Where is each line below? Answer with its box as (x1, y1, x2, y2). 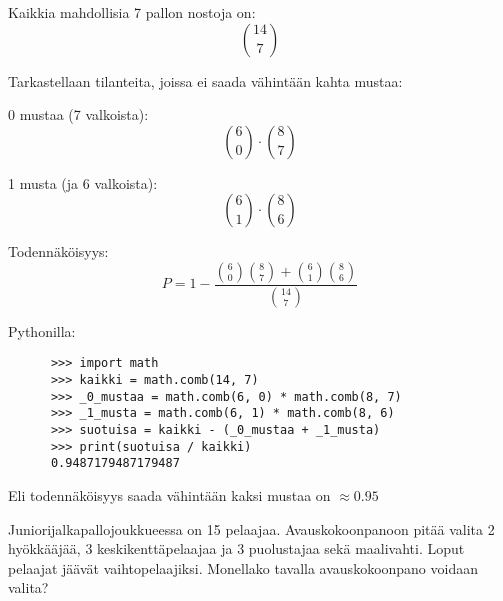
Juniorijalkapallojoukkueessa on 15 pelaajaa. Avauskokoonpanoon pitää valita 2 (8, 518, 495, 539)
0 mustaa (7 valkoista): (8, 104, 149, 125)
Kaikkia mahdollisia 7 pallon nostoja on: (8, 2, 256, 22)
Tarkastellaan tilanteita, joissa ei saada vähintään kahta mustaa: (8, 70, 403, 91)
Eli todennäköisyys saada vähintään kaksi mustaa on (8, 485, 331, 506)
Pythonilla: (8, 320, 76, 341)
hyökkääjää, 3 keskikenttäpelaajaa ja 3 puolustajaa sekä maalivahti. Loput (8, 538, 465, 559)
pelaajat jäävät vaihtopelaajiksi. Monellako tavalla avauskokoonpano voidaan (8, 557, 478, 578)
